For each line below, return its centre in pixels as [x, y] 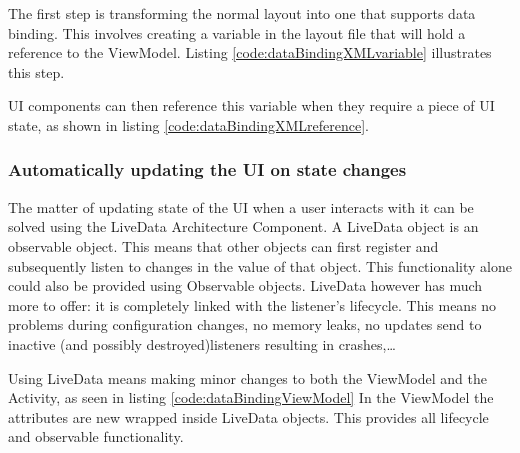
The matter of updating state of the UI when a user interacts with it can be [241, 206]
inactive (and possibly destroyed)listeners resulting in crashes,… [202, 343]
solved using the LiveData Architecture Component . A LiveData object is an [243, 226]
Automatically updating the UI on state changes [207, 169]
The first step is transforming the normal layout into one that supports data [242, 13]
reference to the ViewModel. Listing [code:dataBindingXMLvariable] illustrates [250, 52]
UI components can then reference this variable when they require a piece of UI [251, 105]
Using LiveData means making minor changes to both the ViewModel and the [247, 377]
